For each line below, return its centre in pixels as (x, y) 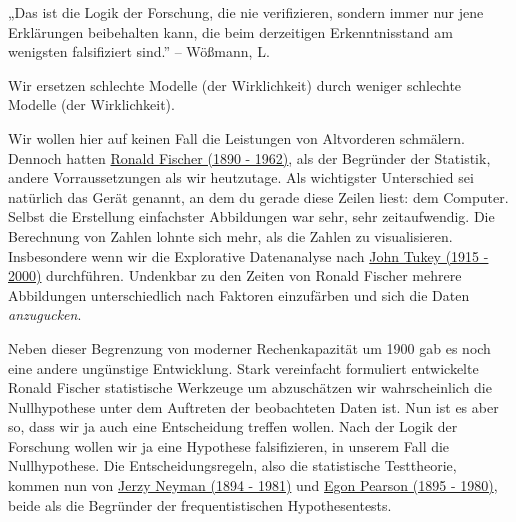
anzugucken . (45, 314)
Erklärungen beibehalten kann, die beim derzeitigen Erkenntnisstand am (230, 31)
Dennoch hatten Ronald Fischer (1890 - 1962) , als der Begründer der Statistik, (249, 157)
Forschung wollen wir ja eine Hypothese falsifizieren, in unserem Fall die (229, 445)
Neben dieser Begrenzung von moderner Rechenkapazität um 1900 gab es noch (249, 347)
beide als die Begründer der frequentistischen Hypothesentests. (200, 504)
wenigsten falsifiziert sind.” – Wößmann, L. (139, 51)
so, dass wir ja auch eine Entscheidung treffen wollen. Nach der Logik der (233, 426)
